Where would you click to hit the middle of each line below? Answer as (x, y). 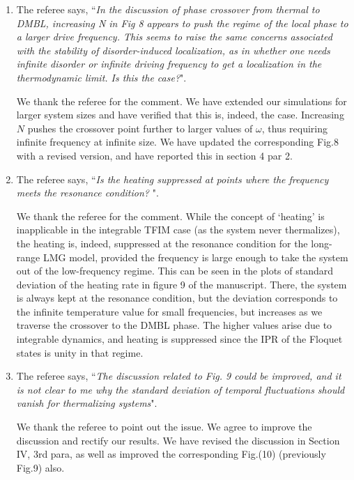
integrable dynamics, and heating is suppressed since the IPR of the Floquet (179, 339)
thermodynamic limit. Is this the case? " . (101, 77)
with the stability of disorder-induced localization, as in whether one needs (173, 50)
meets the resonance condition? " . (87, 193)
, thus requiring (295, 128)
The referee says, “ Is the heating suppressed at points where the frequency (172, 179)
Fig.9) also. (40, 467)
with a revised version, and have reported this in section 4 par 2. (154, 155)
